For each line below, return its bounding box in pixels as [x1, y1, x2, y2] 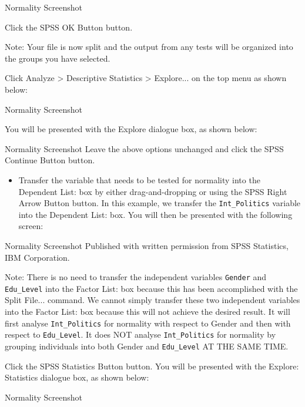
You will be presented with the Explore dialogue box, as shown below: [5, 123, 257, 135]
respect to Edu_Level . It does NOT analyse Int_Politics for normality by [5, 328, 276, 341]
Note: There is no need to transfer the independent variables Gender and [5, 271, 267, 283]
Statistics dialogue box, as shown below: [5, 371, 149, 384]
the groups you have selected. [5, 52, 110, 64]
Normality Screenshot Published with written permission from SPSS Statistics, [5, 239, 289, 251]
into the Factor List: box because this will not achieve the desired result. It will [5, 305, 290, 318]
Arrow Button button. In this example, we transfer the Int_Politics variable [18, 197, 301, 209]
